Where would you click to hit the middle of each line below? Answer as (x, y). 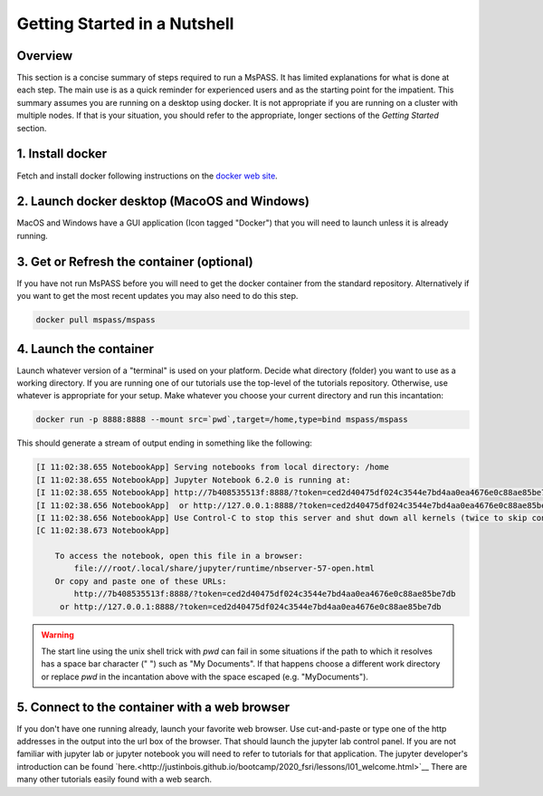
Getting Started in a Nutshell (125, 24)
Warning (57, 635)
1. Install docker (62, 154)
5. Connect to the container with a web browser (153, 707)
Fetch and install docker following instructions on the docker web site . (147, 176)
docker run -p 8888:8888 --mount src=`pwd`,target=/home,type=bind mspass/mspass (222, 420)
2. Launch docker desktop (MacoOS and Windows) (163, 201)
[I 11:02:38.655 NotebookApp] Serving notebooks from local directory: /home (212, 467)
